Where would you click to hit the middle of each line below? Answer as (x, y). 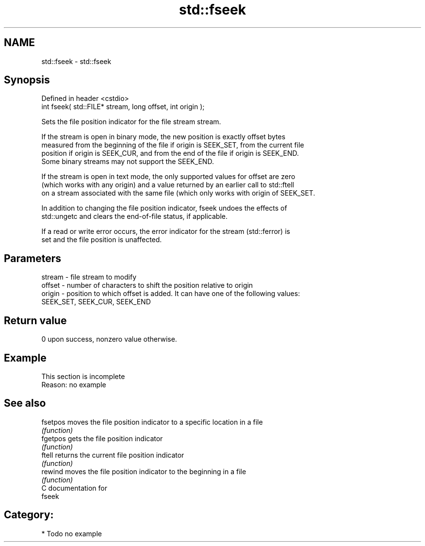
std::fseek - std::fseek (76, 61)
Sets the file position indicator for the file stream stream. (131, 122)
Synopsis (27, 80)
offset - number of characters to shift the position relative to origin (147, 285)
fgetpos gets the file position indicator (102, 438)
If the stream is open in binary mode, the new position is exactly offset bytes (163, 137)
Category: (29, 515)
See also (25, 403)
